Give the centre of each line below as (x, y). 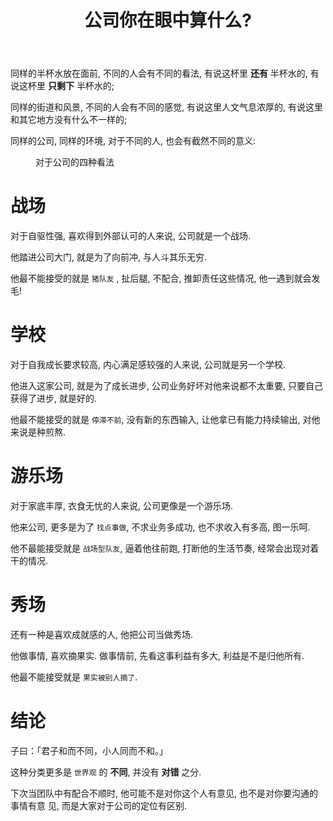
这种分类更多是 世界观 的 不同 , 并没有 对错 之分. (106, 772)
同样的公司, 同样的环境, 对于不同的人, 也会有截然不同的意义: (133, 141)
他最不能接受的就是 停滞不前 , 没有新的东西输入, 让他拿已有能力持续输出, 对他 (165, 420)
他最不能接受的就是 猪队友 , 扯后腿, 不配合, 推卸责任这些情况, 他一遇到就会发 (165, 278)
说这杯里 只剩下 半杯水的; (62, 86)
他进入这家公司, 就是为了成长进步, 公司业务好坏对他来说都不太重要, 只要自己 (166, 386)
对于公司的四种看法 (75, 162)
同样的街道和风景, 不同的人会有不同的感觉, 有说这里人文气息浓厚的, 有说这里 (166, 107)
